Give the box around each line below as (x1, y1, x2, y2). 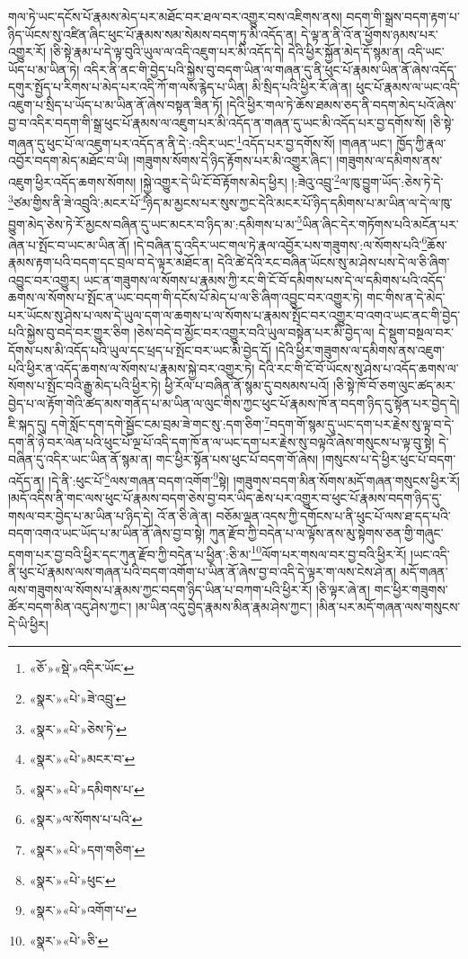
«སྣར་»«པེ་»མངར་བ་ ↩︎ (29, 749, 136, 768)
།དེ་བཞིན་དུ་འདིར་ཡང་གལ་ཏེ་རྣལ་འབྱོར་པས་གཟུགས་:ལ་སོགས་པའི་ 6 (133, 232, 428, 254)
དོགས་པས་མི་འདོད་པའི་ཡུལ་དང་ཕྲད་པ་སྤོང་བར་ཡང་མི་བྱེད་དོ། (8, 340, 272, 359)
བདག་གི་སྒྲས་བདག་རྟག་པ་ (346, 7, 460, 25)
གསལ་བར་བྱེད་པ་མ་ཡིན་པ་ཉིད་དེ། (8, 506, 154, 524)
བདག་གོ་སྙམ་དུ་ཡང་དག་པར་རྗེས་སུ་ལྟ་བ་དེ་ (269, 415, 455, 433)
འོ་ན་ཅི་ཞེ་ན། (157, 506, 212, 524)
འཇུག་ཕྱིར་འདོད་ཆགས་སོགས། (8, 172, 137, 191)
